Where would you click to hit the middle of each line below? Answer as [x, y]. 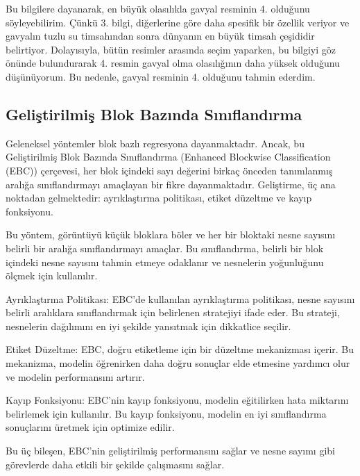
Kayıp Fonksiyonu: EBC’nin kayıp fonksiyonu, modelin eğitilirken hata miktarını [177, 400]
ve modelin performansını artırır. [75, 376]
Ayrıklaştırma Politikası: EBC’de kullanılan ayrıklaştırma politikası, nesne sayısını [180, 298]
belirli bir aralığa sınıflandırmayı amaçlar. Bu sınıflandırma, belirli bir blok [165, 248]
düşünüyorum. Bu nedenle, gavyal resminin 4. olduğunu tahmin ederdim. [161, 76]
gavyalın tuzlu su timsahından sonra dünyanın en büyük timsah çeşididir [160, 36]
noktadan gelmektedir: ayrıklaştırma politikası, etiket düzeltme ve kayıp [159, 198]
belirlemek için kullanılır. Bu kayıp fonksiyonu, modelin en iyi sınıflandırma [166, 413]
